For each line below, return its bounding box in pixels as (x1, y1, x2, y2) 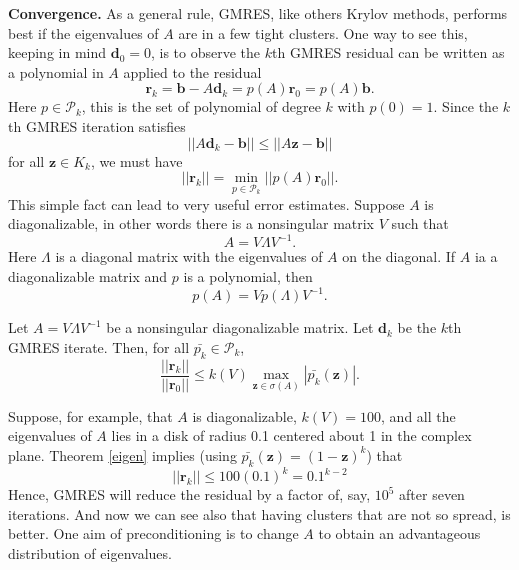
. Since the (433, 96, 499, 117)
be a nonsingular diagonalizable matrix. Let (106, 317, 374, 338)
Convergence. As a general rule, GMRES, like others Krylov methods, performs (8, 3, 508, 23)
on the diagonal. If (342, 246, 456, 267)
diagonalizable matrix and (8, 266, 168, 287)
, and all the (381, 405, 456, 426)
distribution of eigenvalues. (8, 542, 172, 563)
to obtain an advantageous (318, 523, 481, 544)
